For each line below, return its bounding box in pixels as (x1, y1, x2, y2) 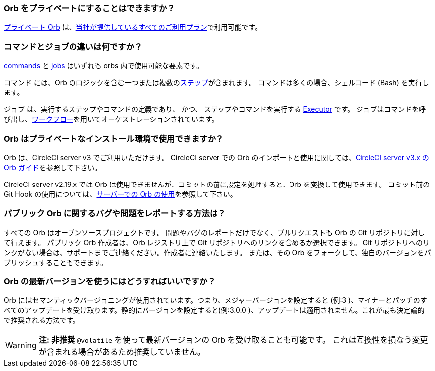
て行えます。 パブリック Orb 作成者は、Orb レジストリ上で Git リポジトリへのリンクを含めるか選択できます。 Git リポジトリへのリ (4, 238, 430, 247)
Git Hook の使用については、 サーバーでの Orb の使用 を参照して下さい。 (4, 189, 237, 198)
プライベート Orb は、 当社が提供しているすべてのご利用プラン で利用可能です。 (4, 23, 262, 32)
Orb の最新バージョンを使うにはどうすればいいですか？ (4, 277, 216, 286)
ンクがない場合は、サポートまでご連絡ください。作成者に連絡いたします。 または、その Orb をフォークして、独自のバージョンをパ (4, 248, 431, 257)
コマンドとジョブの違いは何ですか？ (4, 41, 143, 52)
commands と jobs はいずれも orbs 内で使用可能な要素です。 (4, 61, 203, 70)
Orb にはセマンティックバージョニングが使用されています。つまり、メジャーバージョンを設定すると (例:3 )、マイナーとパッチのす (4, 296, 427, 305)
